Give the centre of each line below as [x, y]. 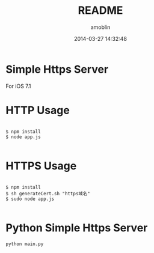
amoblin [100, 27]
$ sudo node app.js [30, 199]
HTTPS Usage [41, 166]
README [100, 11]
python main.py [25, 244]
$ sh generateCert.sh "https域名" [48, 194]
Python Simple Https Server [77, 227]
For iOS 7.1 [18, 86]
